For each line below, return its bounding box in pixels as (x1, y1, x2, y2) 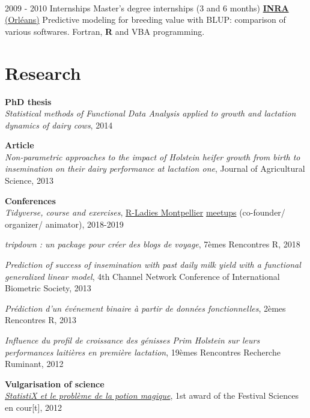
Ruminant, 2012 (5, 357, 64, 370)
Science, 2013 (5, 174, 53, 187)
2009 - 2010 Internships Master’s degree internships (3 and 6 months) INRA (5, 1, 289, 14)
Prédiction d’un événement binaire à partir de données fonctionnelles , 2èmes (5, 301, 286, 314)
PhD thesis (5, 95, 52, 108)
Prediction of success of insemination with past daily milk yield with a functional (5, 258, 301, 271)
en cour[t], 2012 (5, 401, 62, 413)
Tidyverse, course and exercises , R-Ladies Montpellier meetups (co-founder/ (5, 206, 285, 219)
